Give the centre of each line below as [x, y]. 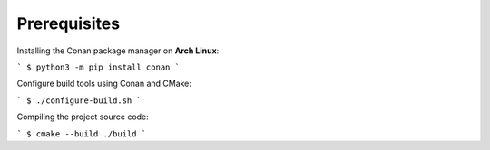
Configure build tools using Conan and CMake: [104, 84]
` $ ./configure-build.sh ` [79, 100]
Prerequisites [69, 23]
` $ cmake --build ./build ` [82, 134]
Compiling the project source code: [83, 117]
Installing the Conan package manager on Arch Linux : [118, 51]
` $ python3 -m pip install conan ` [98, 67]
